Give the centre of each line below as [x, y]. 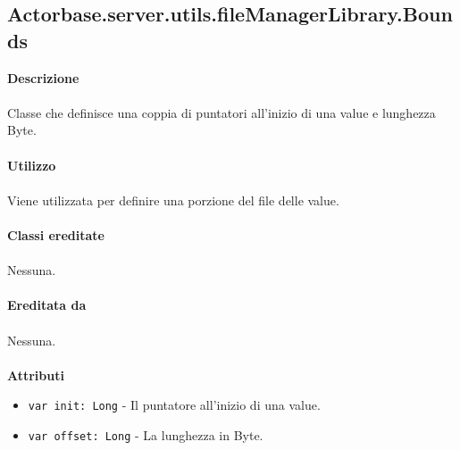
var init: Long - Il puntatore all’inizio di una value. [174, 405]
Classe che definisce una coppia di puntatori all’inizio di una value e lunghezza [222, 112]
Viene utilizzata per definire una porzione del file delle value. [173, 200]
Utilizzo [32, 165]
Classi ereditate [56, 234]
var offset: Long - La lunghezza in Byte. [146, 434]
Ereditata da [47, 305]
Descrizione [43, 77]
